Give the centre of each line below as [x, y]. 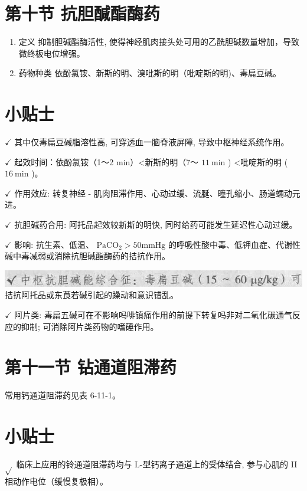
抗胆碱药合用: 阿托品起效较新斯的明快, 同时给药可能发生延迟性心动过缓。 [156, 224]
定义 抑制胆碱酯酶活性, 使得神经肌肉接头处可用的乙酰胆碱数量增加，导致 [159, 42]
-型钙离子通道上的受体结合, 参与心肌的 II [218, 464]
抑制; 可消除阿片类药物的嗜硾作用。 [90, 326]
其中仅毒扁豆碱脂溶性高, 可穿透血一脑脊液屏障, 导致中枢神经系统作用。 [152, 142]
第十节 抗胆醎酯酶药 [82, 13]
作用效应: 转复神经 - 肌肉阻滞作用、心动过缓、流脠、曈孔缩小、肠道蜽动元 [157, 193]
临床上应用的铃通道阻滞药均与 [74, 464]
